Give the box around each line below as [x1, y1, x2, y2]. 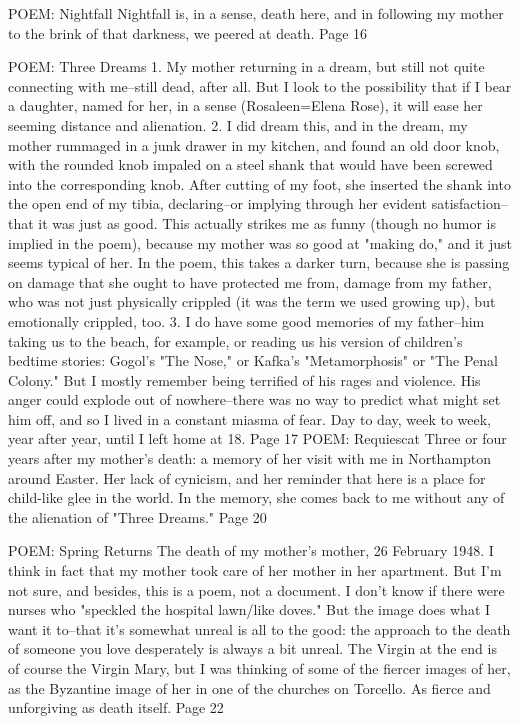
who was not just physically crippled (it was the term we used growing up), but [8, 291, 496, 312]
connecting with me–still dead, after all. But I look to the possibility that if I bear [8, 75, 512, 96]
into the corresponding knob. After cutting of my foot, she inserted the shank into [8, 173, 511, 194]
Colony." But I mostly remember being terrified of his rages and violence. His [8, 369, 481, 390]
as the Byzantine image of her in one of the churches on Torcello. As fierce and [8, 677, 491, 698]
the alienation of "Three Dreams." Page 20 [8, 506, 267, 527]
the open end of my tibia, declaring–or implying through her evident [8, 193, 428, 214]
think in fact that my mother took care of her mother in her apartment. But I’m [8, 560, 502, 581]
